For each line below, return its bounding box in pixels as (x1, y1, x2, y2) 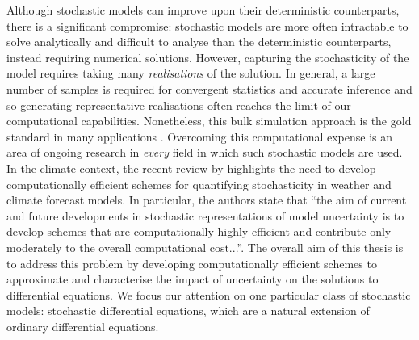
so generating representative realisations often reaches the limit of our (6, 96, 351, 113)
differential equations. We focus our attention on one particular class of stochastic (6, 286, 411, 303)
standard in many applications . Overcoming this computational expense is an (6, 128, 393, 145)
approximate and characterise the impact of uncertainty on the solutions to (6, 271, 379, 288)
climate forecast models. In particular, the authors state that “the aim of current (6, 191, 407, 208)
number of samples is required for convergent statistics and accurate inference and (6, 80, 413, 97)
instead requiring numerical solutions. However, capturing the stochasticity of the (6, 48, 409, 65)
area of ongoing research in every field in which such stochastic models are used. (6, 144, 403, 161)
